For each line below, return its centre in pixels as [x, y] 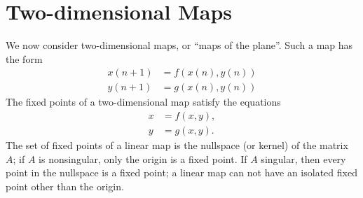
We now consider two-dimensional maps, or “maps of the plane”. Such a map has [179, 45]
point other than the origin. [65, 186]
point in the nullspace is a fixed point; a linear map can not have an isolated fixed [181, 172]
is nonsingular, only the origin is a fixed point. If [143, 158]
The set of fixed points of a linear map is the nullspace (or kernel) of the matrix [177, 145]
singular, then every [303, 158]
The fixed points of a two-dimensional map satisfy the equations [143, 102]
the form [24, 58]
